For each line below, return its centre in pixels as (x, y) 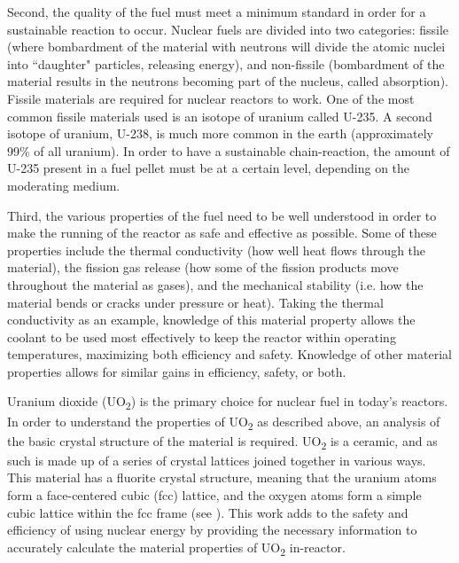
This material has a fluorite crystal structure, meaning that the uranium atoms (222, 477)
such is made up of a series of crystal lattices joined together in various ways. (217, 460)
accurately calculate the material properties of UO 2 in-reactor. (176, 548)
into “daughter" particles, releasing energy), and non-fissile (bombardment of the (226, 63)
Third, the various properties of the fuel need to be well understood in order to (222, 215)
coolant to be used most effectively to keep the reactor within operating (202, 336)
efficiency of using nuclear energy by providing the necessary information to (212, 530)
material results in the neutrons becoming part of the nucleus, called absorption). (228, 81)
